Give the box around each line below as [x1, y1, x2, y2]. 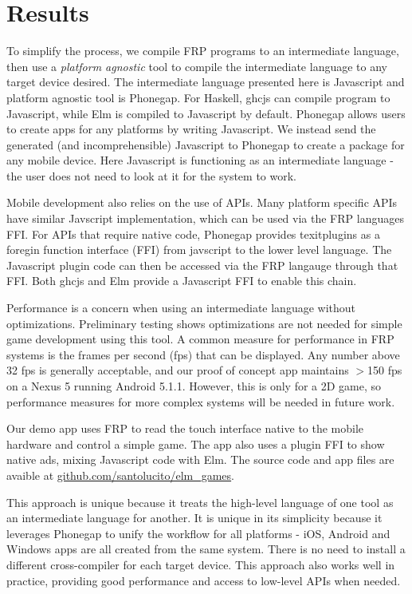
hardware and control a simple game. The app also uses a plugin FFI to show [6, 435, 385, 452]
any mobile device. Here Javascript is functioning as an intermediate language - [6, 152, 394, 168]
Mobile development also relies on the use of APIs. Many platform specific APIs [6, 194, 398, 211]
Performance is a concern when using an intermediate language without [6, 299, 356, 316]
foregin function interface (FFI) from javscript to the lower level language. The [6, 241, 392, 258]
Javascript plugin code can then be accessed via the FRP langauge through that [6, 256, 398, 273]
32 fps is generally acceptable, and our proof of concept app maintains [6, 362, 349, 378]
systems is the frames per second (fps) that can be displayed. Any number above [6, 346, 400, 362]
